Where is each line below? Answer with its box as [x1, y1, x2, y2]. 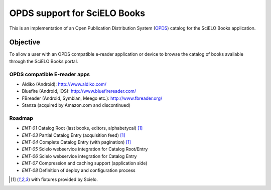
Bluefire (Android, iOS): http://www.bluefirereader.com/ [22, 88, 137, 94]
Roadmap [9, 114, 34, 121]
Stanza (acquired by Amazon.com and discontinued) [22, 102, 130, 108]
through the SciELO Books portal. [9, 58, 78, 64]
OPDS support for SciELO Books [9, 8, 146, 19]
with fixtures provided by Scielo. [31, 176, 98, 182]
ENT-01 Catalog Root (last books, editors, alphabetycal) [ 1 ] [22, 125, 143, 131]
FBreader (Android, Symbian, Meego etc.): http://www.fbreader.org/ [22, 95, 163, 101]
